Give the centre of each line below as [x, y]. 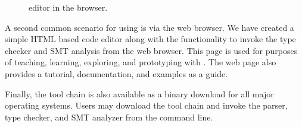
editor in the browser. [68, 7]
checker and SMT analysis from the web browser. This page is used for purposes [151, 50]
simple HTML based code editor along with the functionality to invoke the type [150, 39]
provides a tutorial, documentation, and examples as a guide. [116, 73]
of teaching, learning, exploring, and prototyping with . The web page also [141, 62]
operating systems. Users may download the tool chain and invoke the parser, [146, 105]
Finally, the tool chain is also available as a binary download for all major [139, 93]
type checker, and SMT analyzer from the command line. [109, 117]
